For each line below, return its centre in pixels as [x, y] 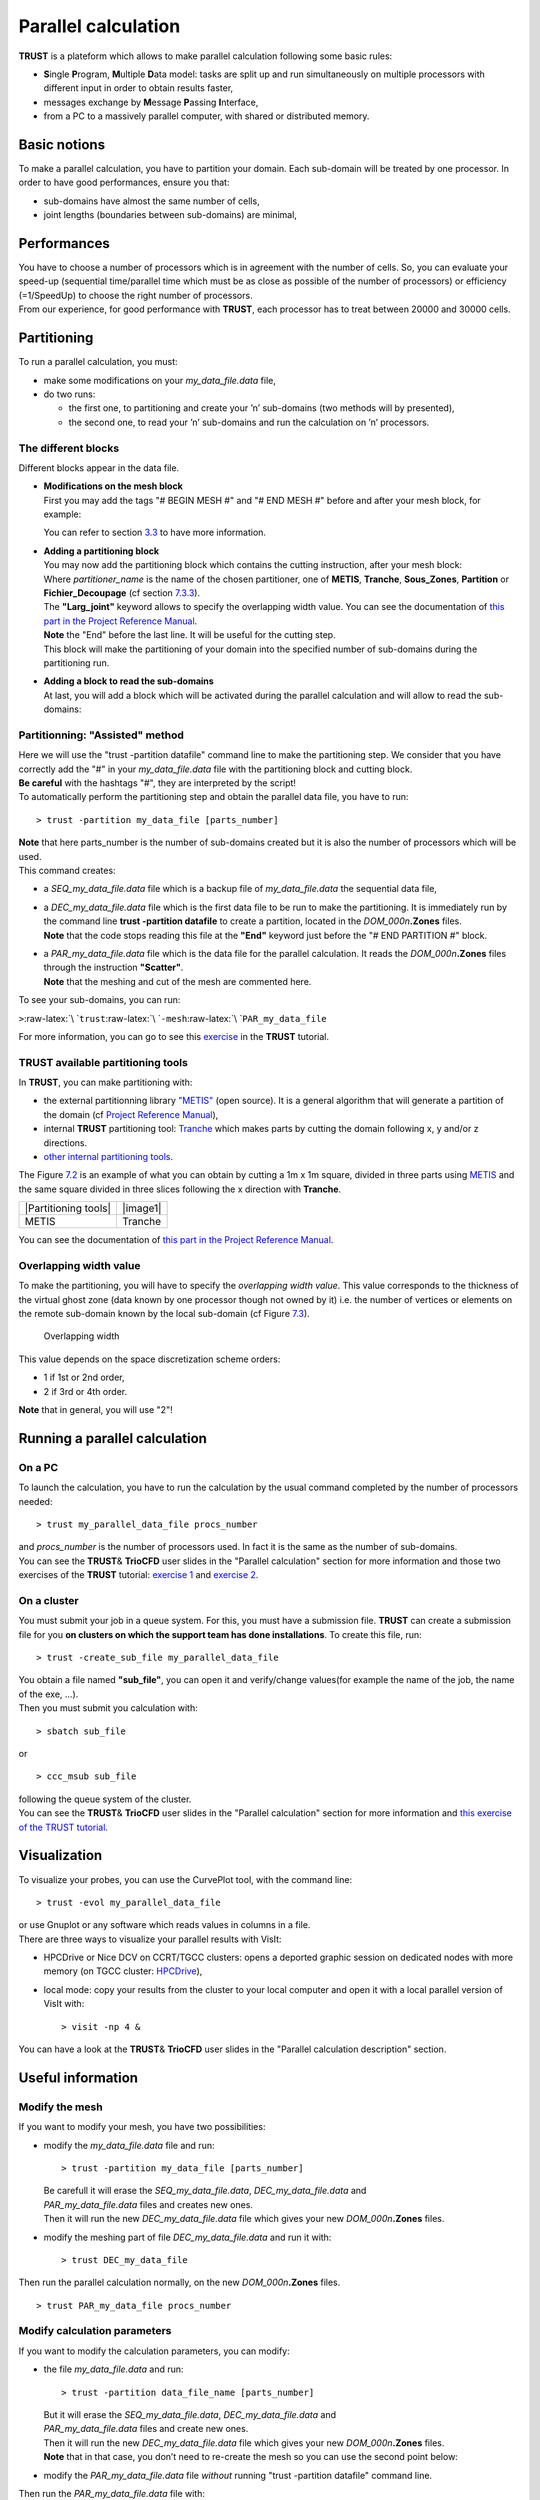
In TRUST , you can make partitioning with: [105, 1082]
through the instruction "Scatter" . [113, 967]
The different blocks [69, 448]
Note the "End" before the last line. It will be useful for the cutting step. [189, 635]
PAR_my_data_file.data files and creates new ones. [148, 2204]
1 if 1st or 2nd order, [84, 1377]
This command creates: [67, 870]
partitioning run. [76, 662]
